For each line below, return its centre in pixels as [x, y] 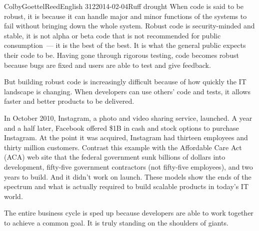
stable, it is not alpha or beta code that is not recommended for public [112, 35]
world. [13, 196]
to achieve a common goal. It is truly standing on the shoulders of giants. [116, 222]
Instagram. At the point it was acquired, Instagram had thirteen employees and [126, 137]
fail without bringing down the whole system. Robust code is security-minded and [129, 26]
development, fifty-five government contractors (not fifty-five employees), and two [128, 166]
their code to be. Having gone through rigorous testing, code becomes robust [121, 55]
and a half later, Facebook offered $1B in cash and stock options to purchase [121, 127]
